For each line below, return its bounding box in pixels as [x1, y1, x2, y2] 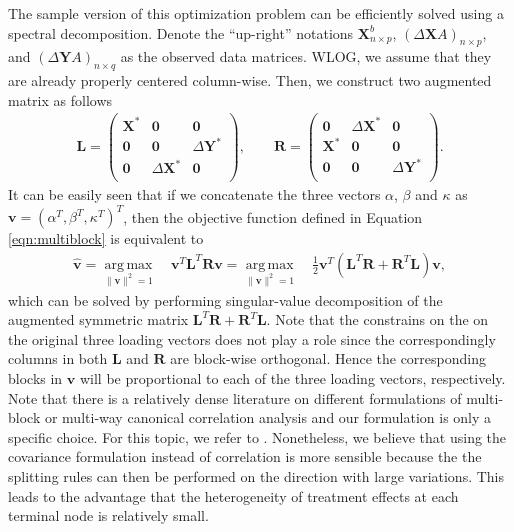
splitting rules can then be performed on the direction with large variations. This [8, 465, 505, 486]
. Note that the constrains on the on [266, 309, 489, 330]
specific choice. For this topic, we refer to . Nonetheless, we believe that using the [8, 426, 507, 447]
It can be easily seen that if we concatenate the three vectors [8, 184, 381, 205]
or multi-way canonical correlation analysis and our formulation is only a [44, 407, 492, 428]
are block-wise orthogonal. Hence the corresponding [170, 348, 486, 369]
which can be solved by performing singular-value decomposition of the [8, 289, 443, 310]
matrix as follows [8, 89, 113, 110]
